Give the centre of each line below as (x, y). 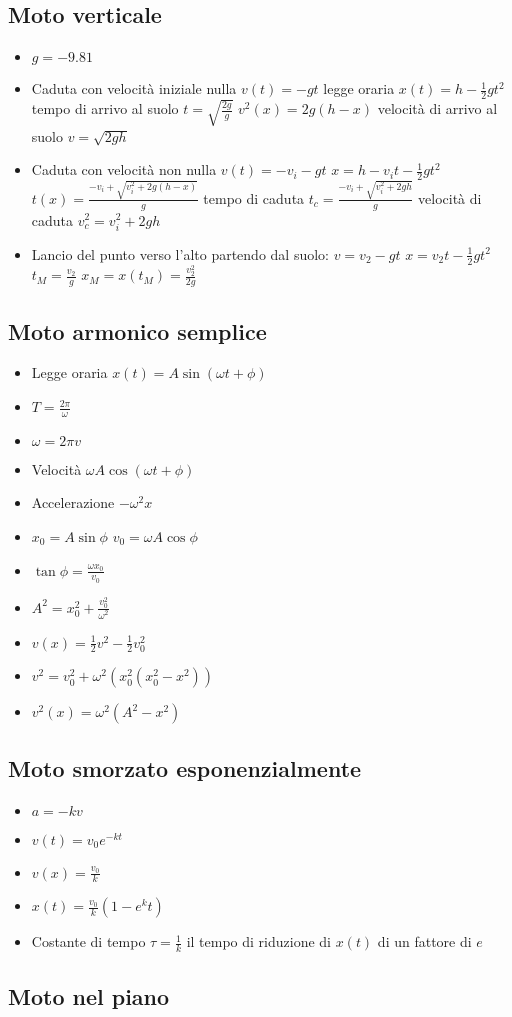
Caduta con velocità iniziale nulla (134, 88)
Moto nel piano (89, 995)
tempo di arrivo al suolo (105, 108)
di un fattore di (424, 941)
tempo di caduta (254, 197)
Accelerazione (73, 502)
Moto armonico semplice (137, 330)
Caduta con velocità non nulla (124, 169)
